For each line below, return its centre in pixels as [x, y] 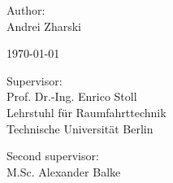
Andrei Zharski [44, 26]
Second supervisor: [53, 156]
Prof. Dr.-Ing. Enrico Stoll [72, 96]
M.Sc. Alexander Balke [64, 171]
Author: [26, 10]
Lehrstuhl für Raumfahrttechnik [86, 112]
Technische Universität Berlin [80, 128]
